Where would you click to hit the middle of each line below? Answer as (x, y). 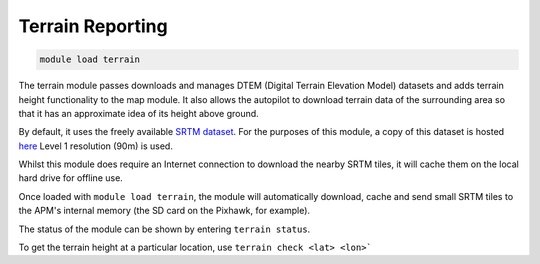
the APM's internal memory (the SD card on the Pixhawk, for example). (164, 211)
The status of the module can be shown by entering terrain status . (164, 229)
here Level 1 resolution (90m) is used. (96, 146)
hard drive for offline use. (71, 178)
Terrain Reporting (93, 26)
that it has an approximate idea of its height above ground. (138, 113)
